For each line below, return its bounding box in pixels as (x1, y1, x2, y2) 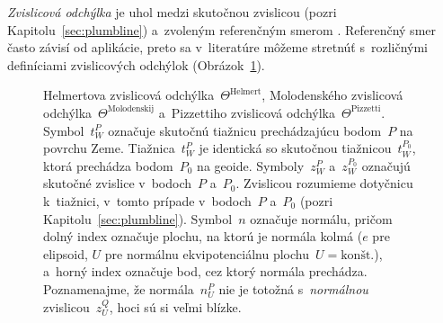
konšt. (341, 248, 375, 262)
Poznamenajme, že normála (43, 279, 194, 298)
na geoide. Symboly (197, 156, 305, 175)
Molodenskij (107, 104, 155, 114)
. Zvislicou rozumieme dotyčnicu (235, 174, 413, 193)
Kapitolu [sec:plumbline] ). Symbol (43, 209, 233, 228)
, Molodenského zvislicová (261, 85, 403, 104)
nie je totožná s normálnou (218, 279, 368, 298)
